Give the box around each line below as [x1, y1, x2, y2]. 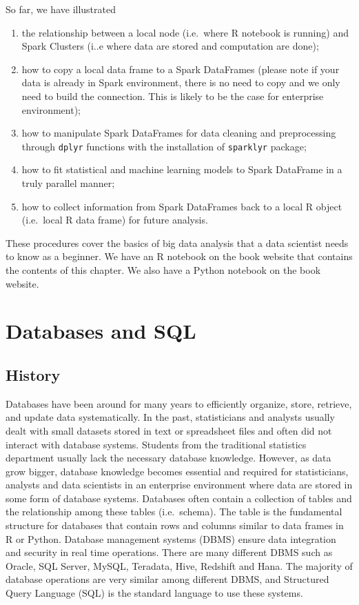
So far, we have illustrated [6, 2, 116, 16]
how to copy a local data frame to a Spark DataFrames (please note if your [21, 61, 340, 76]
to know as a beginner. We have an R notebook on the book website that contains [6, 249, 353, 264]
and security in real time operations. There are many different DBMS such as [6, 545, 333, 559]
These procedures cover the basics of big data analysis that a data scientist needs [6, 235, 349, 250]
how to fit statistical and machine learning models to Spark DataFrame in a [21, 162, 342, 177]
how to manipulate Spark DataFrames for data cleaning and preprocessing [21, 126, 336, 140]
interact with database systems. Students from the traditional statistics [6, 437, 307, 451]
